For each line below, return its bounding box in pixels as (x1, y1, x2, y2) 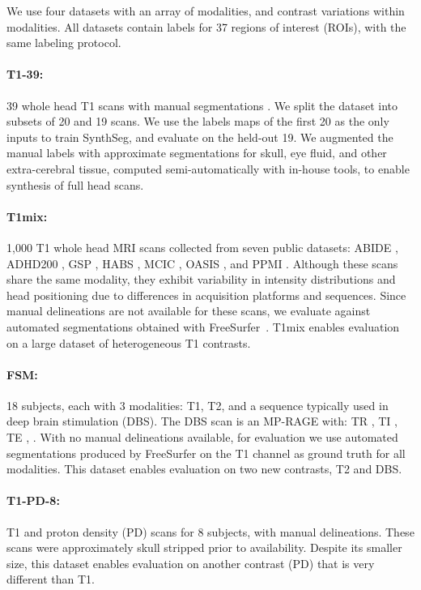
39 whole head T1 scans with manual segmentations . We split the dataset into (6, 96, 398, 113)
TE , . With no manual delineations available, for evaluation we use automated (6, 429, 398, 446)
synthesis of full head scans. (6, 176, 144, 193)
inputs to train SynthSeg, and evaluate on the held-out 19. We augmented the (6, 128, 393, 145)
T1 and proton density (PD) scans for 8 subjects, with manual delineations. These (6, 523, 415, 540)
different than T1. (6, 571, 95, 588)
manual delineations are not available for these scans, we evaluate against (6, 302, 371, 319)
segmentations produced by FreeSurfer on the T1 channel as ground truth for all (6, 444, 406, 461)
